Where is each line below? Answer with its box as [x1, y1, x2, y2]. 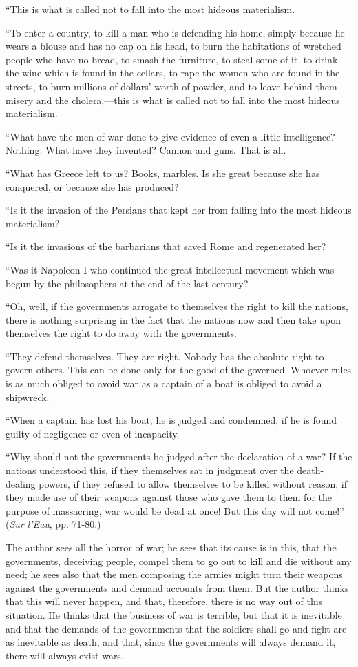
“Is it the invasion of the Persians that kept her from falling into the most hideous [6, 203, 352, 217]
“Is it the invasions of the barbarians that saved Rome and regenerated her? [6, 239, 326, 254]
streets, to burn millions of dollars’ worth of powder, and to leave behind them [6, 79, 337, 93]
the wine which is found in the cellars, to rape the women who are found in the [6, 65, 340, 80]
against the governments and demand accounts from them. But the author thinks [6, 580, 349, 595]
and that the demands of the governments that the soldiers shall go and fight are [6, 621, 347, 635]
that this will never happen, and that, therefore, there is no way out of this [6, 594, 323, 608]
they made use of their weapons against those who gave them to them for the [6, 490, 332, 504]
